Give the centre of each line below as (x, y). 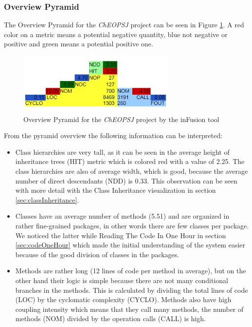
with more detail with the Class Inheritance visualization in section (116, 190)
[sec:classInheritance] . (47, 199)
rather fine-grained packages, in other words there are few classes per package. (132, 225)
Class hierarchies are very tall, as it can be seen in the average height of (122, 152)
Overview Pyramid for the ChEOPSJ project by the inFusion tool (121, 119)
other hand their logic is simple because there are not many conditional (122, 280)
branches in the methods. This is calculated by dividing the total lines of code (132, 290)
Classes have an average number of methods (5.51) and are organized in (122, 216)
